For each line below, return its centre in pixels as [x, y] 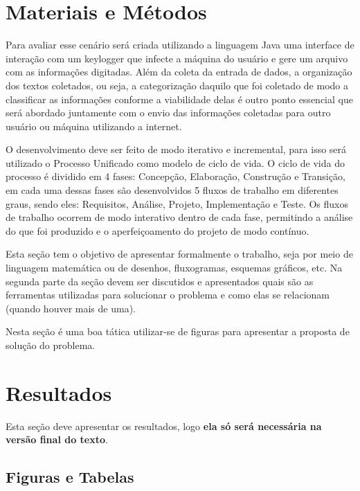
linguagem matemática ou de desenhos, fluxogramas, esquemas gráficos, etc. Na [174, 268]
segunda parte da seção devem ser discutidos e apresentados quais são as [160, 281]
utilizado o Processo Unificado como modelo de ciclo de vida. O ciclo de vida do [175, 162]
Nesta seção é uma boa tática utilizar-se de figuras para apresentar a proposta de [178, 331]
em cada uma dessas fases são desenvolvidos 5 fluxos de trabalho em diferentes [172, 190]
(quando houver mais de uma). [71, 308]
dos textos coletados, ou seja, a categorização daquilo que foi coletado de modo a [177, 85]
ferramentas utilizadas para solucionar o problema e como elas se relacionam [168, 295]
